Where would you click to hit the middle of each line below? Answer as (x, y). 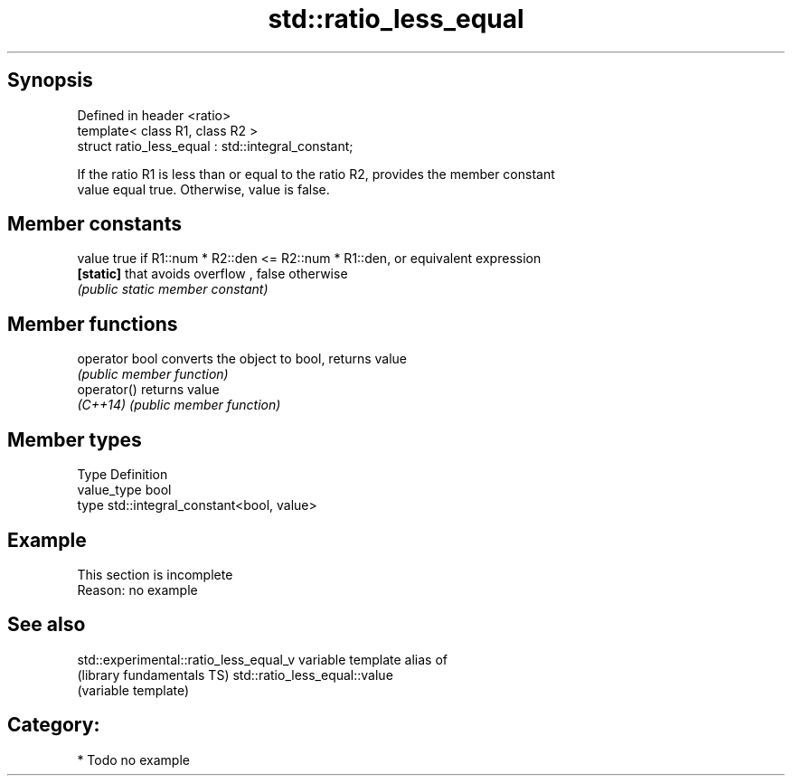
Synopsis (50, 80)
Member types (75, 439)
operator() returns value (148, 390)
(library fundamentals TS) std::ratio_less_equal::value (235, 675)
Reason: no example (137, 590)
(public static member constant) (173, 289)
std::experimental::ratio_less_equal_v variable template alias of (262, 659)
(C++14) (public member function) (179, 405)
